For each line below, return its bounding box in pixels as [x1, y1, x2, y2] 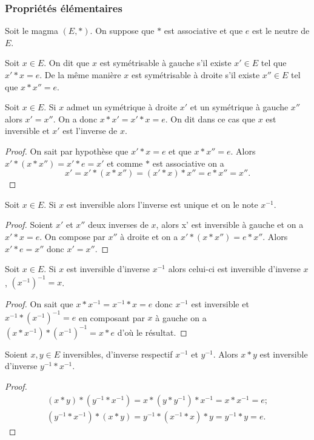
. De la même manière [39, 68, 121, 81]
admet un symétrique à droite [66, 101, 177, 113]
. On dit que [44, 56, 90, 69]
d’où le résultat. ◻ [117, 325, 187, 338]
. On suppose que [90, 24, 155, 37]
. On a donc [53, 112, 98, 125]
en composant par [78, 311, 145, 324]
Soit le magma [5, 24, 58, 37]
